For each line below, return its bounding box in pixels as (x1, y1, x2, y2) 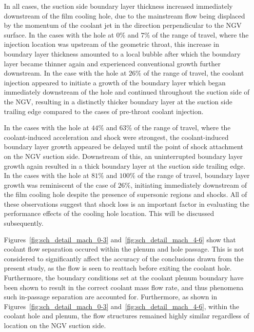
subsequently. (4, 218, 44, 228)
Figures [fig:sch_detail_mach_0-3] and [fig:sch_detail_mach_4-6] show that (4, 234, 236, 244)
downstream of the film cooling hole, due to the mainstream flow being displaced (4, 10, 245, 20)
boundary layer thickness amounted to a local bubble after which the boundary (4, 48, 241, 59)
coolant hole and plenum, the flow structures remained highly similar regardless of (4, 311, 250, 321)
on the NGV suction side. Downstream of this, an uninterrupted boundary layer (4, 151, 243, 161)
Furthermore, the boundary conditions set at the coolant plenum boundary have (4, 273, 244, 283)
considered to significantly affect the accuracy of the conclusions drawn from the (4, 253, 244, 263)
